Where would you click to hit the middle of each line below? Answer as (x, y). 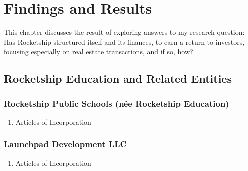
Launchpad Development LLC (65, 144)
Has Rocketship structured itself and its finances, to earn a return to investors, (124, 42)
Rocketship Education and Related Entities (118, 79)
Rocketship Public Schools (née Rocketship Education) (117, 103)
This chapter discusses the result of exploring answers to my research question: (124, 32)
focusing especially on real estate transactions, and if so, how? (99, 52)
